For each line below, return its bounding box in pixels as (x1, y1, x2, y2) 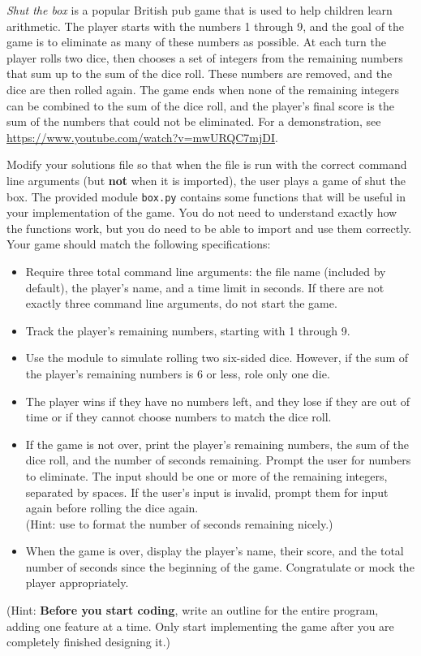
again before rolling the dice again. (25, 499, 199, 516)
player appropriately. (25, 574, 129, 591)
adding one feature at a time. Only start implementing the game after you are (6, 617, 394, 634)
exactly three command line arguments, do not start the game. (25, 295, 337, 312)
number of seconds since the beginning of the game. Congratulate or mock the (25, 558, 415, 575)
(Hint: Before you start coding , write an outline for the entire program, (6, 602, 379, 619)
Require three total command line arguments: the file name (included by (25, 262, 386, 279)
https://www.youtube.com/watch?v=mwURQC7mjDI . (6, 128, 278, 145)
